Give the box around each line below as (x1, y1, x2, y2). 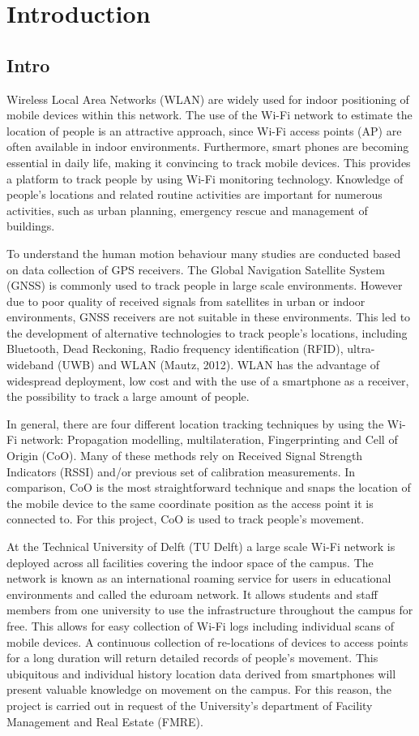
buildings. (6, 217, 55, 235)
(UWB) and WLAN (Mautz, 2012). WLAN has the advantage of (58, 356, 379, 373)
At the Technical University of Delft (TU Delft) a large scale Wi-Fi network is (6, 538, 395, 555)
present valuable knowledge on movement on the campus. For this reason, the (6, 681, 392, 698)
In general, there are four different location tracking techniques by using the (6, 415, 384, 432)
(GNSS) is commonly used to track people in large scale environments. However (6, 277, 403, 294)
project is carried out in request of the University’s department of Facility (6, 696, 373, 713)
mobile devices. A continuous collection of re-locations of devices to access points (6, 633, 408, 650)
